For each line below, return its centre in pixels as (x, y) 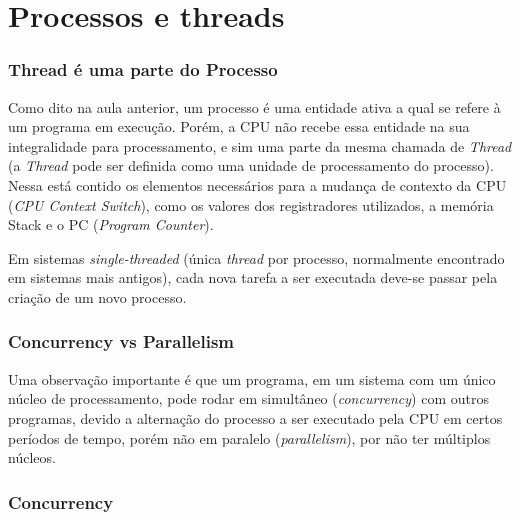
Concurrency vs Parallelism (121, 341)
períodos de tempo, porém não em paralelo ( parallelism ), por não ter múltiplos (249, 437)
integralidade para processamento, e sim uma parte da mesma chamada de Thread (260, 145)
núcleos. (32, 457)
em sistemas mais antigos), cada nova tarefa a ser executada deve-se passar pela (253, 277)
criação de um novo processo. (97, 296)
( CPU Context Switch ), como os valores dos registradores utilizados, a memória (251, 204)
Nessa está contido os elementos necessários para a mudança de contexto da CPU (257, 184)
